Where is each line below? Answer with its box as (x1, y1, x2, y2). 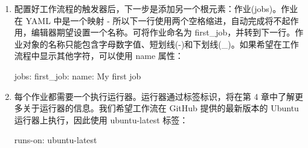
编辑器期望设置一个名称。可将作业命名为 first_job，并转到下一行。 (31, 26, 295, 39)
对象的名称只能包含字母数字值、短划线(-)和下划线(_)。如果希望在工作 (22, 37, 299, 50)
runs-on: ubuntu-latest (14, 134, 97, 146)
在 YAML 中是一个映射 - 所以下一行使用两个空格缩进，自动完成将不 (14, 14, 282, 26)
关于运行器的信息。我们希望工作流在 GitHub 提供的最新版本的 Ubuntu (22, 102, 299, 114)
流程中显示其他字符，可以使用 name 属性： (14, 49, 184, 62)
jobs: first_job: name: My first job (14, 69, 141, 82)
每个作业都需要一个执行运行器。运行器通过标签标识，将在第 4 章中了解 (14, 90, 295, 102)
